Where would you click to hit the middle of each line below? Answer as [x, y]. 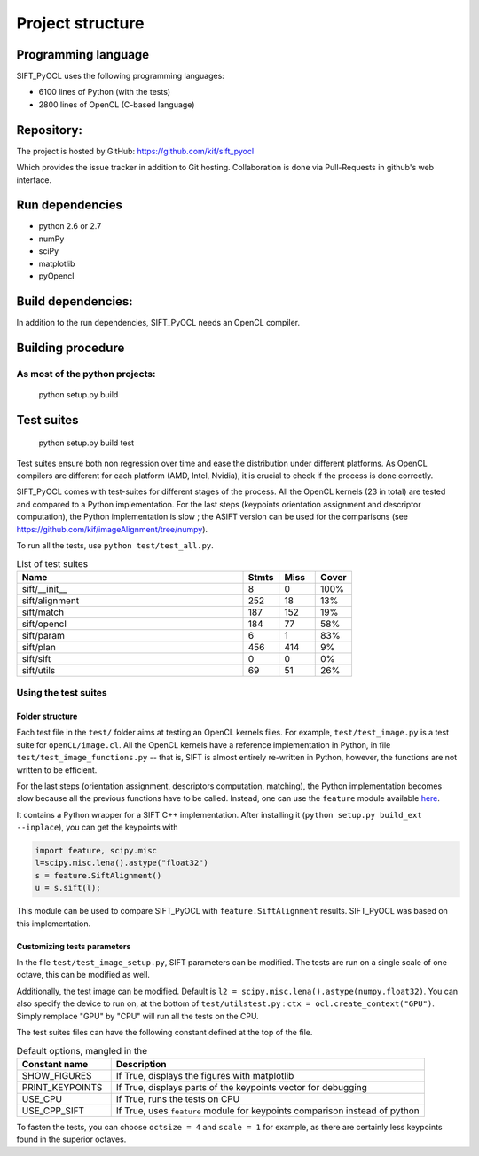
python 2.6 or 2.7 [70, 226]
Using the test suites [62, 693]
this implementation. [54, 924]
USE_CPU [42, 1098]
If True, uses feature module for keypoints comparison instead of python [268, 1111]
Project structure [80, 23]
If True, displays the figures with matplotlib [205, 1075]
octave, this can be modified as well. [83, 975]
